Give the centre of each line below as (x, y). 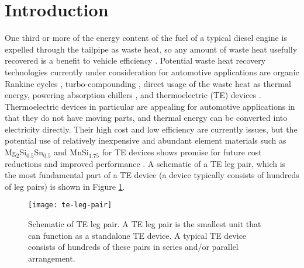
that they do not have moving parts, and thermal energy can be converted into (146, 118)
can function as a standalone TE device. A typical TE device (137, 235)
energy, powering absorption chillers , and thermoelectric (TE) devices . (133, 95)
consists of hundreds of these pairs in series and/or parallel (133, 247)
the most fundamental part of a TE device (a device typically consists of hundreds (152, 175)
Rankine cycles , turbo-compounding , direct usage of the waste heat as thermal (148, 83)
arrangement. (52, 258)
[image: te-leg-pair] (70, 205)
